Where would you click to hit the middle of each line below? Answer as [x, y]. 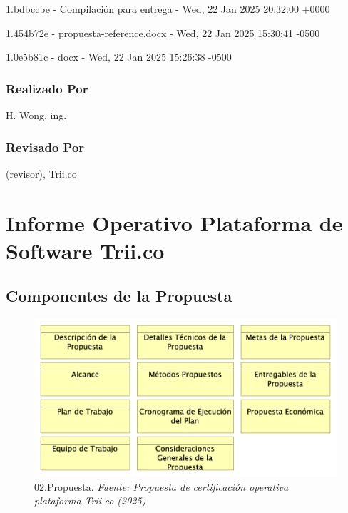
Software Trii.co [85, 250]
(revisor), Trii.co [41, 173]
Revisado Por [45, 147]
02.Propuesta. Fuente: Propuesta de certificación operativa [162, 486]
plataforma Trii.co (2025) [90, 501]
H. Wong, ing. [36, 115]
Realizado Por [47, 88]
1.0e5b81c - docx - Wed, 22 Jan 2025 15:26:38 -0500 [119, 57]
